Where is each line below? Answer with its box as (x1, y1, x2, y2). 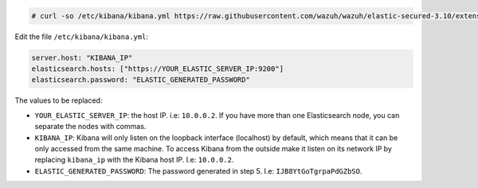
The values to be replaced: (14, 96, 103, 105)
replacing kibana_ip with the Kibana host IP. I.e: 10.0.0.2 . (34, 155, 234, 165)
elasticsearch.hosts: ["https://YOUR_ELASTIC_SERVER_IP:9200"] (31, 64, 284, 73)
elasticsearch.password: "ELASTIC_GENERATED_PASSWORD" (31, 76, 250, 84)
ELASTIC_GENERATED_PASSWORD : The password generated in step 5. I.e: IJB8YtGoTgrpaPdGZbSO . (34, 166, 362, 175)
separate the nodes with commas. (34, 122, 147, 131)
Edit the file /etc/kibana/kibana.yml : (14, 32, 149, 41)
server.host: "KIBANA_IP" (31, 53, 133, 62)
